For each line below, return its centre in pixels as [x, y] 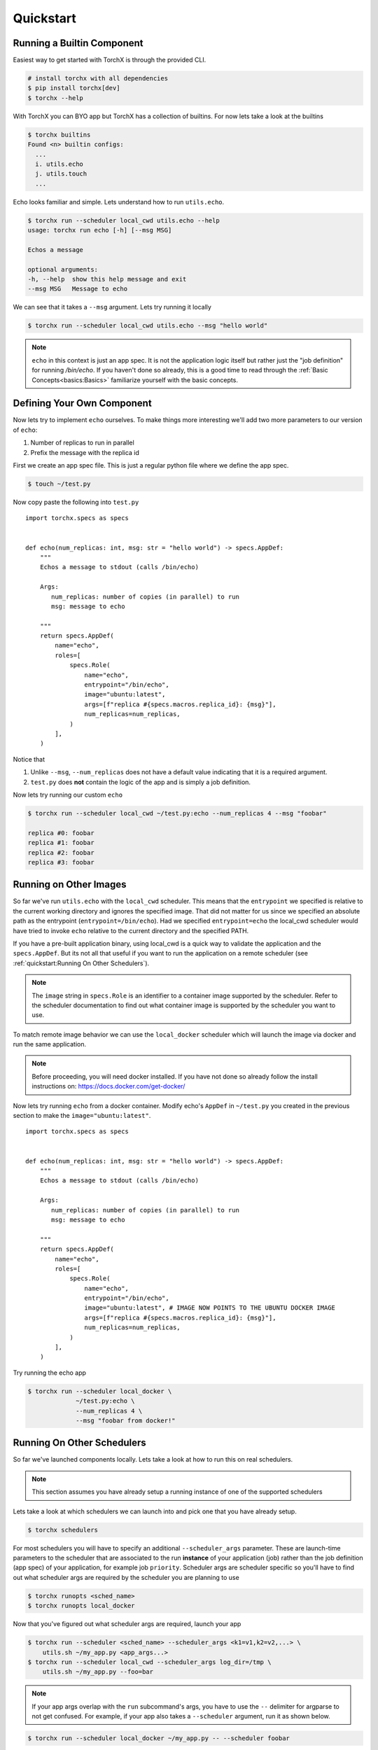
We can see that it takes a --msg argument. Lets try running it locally [112, 307]
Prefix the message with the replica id [85, 452]
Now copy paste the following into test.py [76, 502]
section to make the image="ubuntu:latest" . [82, 1116]
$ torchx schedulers [63, 1530]
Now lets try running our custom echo [68, 794]
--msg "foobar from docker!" [126, 1420]
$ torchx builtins [59, 134]
